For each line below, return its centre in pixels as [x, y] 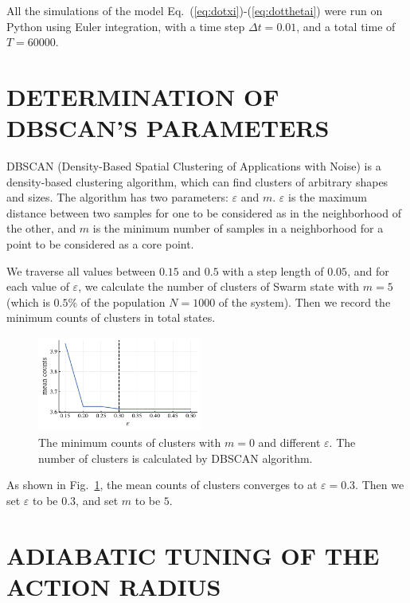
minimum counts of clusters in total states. [111, 317]
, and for [368, 270]
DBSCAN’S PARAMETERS [168, 128]
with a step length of [273, 270]
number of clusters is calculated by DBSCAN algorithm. [176, 458]
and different [289, 442]
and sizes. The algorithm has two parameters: [117, 197]
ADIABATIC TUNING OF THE [193, 555]
